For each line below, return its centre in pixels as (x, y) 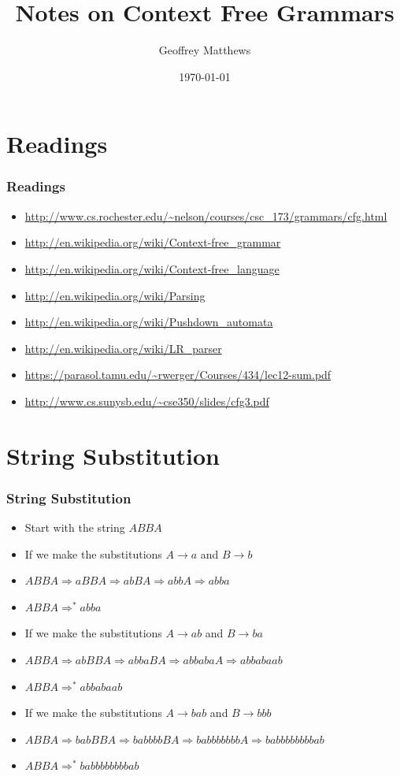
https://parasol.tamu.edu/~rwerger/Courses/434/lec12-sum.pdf (178, 375)
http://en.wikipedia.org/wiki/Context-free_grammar (153, 242)
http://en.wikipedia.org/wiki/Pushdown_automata (149, 322)
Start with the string (75, 527)
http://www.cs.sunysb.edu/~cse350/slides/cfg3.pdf (147, 401)
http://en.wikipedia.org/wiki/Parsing (115, 295)
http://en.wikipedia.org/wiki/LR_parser (123, 348)
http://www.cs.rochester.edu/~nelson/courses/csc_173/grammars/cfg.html (206, 215)
